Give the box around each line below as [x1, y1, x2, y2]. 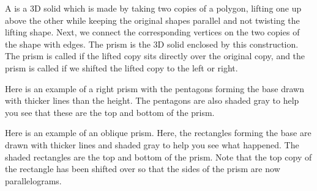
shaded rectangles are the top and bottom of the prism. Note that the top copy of [5, 150, 312, 163]
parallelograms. [5, 174, 62, 187]
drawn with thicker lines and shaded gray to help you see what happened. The [5, 138, 299, 151]
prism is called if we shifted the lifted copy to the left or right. [5, 61, 238, 74]
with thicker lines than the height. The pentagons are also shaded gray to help [5, 94, 299, 107]
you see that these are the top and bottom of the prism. [5, 106, 215, 118]
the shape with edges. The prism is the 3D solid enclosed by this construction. [5, 37, 299, 50]
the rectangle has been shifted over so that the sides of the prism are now [5, 162, 280, 175]
